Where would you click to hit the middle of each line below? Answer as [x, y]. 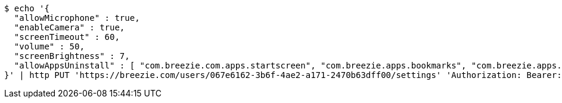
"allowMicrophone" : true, [77, 18]
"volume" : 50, [49, 46]
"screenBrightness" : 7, [72, 56]
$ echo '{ [27, 8]
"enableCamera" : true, [69, 27]
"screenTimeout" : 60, [67, 37]
